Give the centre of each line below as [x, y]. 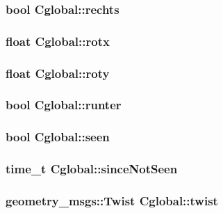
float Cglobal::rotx [58, 41]
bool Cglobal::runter [64, 105]
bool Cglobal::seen [58, 137]
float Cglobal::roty [58, 73]
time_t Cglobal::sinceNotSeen [92, 169]
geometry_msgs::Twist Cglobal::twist [112, 200]
